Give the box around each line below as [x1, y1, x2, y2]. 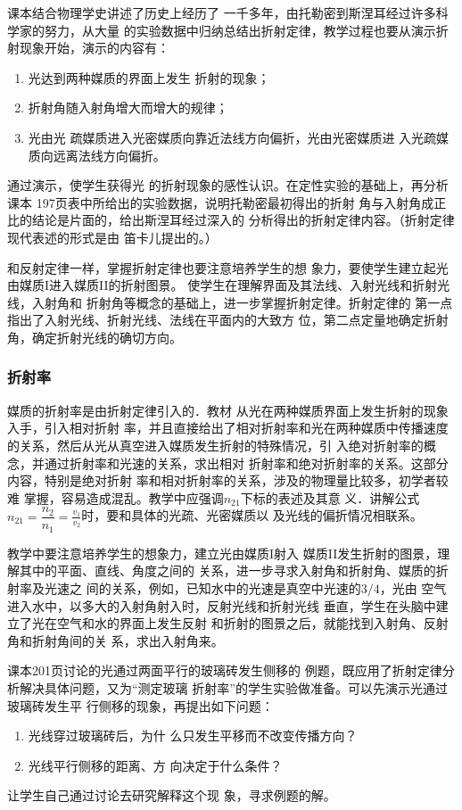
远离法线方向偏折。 [53, 145, 166, 164]
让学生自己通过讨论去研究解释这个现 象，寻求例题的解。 [7, 786, 336, 805]
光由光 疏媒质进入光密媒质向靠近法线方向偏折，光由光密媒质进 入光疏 [28, 128, 437, 146]
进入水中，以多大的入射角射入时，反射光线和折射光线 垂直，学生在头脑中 [7, 596, 436, 615]
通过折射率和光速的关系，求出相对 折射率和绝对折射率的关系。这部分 [44, 453, 449, 472]
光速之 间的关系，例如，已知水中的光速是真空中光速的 [44, 578, 361, 597]
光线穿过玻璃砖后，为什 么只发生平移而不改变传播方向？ [28, 726, 358, 745]
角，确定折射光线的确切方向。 [7, 327, 182, 346]
